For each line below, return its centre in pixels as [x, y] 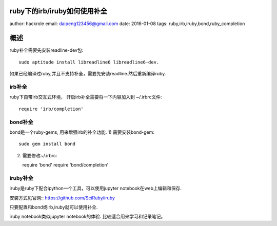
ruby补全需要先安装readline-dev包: [46, 50]
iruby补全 [21, 178]
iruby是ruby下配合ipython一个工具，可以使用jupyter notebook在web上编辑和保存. [96, 188]
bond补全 [21, 122]
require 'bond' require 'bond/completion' [65, 165]
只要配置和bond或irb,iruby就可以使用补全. [54, 207]
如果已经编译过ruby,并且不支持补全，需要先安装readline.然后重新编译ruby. [88, 74]
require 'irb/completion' [51, 109]
